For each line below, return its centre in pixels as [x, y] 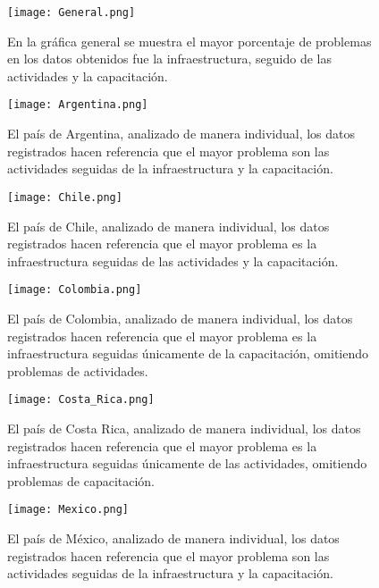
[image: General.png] [72, 13]
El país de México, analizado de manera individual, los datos [173, 538]
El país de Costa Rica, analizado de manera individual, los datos [184, 428]
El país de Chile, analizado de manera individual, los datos [168, 226]
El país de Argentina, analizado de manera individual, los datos [181, 134]
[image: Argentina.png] [78, 105]
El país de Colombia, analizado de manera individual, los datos [180, 318]
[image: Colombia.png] [75, 290]
